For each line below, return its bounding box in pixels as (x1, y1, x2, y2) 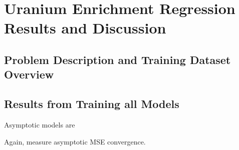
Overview (4, 66, 54, 82)
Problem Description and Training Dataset (4, 51, 231, 67)
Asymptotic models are (4, 119, 75, 129)
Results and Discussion (4, 17, 166, 38)
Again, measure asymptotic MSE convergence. (4, 136, 146, 146)
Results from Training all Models (4, 96, 179, 111)
